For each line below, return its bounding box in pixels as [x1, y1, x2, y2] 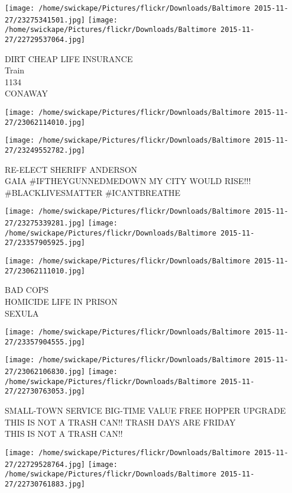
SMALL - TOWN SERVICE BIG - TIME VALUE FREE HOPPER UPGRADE [5, 404, 286, 417]
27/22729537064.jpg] [5, 35, 86, 44]
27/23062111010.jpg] [5, 266, 86, 275]
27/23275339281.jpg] [5, 219, 86, 228]
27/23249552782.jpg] [5, 146, 86, 154]
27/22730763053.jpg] [5, 387, 86, 396]
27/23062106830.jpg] [5, 368, 86, 376]
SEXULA [5, 307, 39, 319]
